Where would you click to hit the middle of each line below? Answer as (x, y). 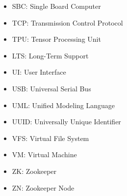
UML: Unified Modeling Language (63, 105)
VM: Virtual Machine (44, 154)
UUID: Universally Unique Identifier (66, 122)
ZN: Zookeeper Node (43, 187)
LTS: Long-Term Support (50, 55)
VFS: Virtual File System (51, 138)
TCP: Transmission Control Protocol (67, 22)
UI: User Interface (39, 72)
